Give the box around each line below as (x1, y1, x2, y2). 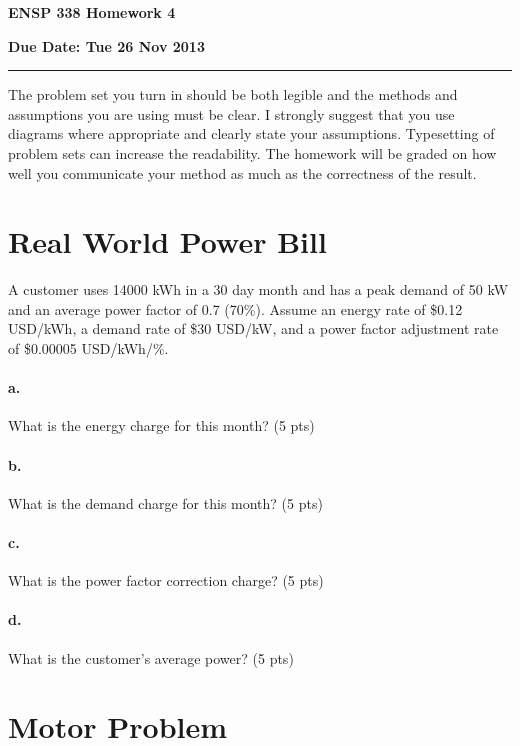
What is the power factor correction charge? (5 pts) (8, 570, 324, 591)
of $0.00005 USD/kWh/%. (8, 338, 169, 359)
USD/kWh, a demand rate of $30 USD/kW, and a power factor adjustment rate (8, 318, 499, 339)
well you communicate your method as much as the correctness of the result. (8, 162, 477, 183)
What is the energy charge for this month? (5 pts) (8, 415, 315, 436)
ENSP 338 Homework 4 (8, 2, 176, 22)
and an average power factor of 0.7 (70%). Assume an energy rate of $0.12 (8, 298, 463, 319)
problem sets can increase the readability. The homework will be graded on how (8, 142, 497, 163)
